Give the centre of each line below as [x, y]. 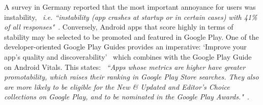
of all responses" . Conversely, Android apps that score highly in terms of [119, 27]
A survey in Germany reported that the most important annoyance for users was [130, 7]
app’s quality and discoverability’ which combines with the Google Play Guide [128, 56]
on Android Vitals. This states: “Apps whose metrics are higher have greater [125, 67]
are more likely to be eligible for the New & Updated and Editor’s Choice [117, 86]
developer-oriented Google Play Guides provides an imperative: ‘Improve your [125, 47]
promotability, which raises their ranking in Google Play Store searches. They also [131, 77]
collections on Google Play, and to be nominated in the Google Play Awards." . [127, 97]
